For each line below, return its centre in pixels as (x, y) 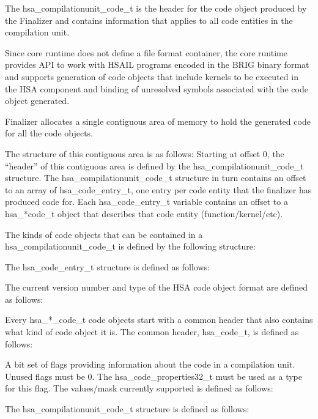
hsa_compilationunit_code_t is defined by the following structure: (130, 246)
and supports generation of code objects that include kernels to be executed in (152, 76)
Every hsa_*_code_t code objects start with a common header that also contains (159, 320)
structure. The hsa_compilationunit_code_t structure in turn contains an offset (156, 178)
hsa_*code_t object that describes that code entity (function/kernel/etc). (144, 213)
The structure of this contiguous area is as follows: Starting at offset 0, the (145, 153)
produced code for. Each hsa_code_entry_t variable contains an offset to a (146, 202)
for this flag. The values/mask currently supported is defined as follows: (139, 388)
